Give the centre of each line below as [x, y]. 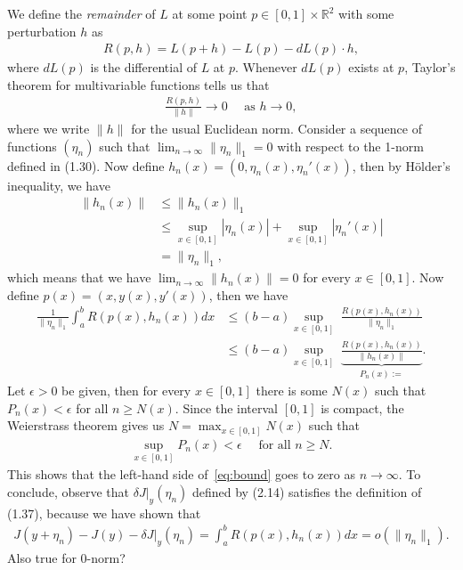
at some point [210, 13]
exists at [371, 67]
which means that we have [79, 277]
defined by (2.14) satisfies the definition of [307, 491]
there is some [292, 391]
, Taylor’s [430, 67]
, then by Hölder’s [401, 165]
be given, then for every [126, 391]
